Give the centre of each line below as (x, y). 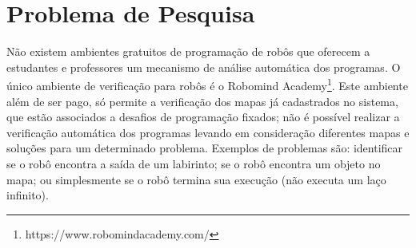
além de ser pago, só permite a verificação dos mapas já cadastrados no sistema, (202, 101)
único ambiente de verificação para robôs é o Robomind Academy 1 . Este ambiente (207, 84)
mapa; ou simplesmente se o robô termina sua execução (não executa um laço (196, 179)
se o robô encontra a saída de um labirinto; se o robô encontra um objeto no (194, 163)
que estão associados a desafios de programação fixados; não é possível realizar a (203, 117)
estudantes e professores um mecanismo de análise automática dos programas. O (204, 67)
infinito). (28, 195)
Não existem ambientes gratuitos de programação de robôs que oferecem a (188, 51)
